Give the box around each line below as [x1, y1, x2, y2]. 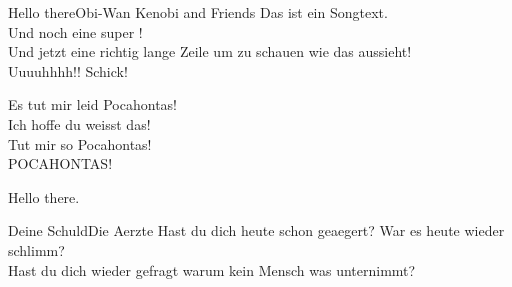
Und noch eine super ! [8, 21, 143, 42]
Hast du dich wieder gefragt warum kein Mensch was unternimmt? [8, 259, 416, 280]
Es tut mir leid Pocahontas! [8, 94, 177, 115]
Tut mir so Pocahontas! [8, 133, 152, 154]
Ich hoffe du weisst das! [8, 113, 151, 134]
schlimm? [8, 239, 65, 260]
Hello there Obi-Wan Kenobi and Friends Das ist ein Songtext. [8, 2, 388, 22]
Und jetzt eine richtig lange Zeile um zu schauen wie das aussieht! [8, 41, 412, 62]
